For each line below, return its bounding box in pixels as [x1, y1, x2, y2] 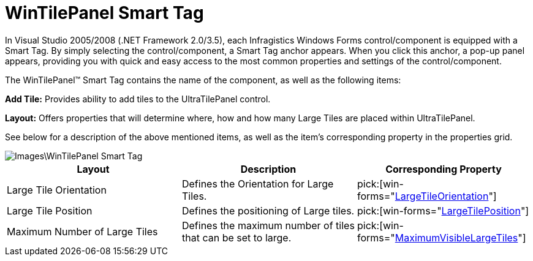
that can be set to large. [181, 231, 292, 244]
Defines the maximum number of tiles [181, 219, 355, 232]
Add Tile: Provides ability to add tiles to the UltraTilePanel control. [5, 93, 271, 104]
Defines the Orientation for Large [181, 177, 334, 190]
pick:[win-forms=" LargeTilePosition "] [357, 204, 529, 217]
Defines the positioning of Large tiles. [181, 204, 355, 217]
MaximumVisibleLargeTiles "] [395, 231, 526, 244]
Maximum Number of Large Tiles [7, 225, 158, 238]
